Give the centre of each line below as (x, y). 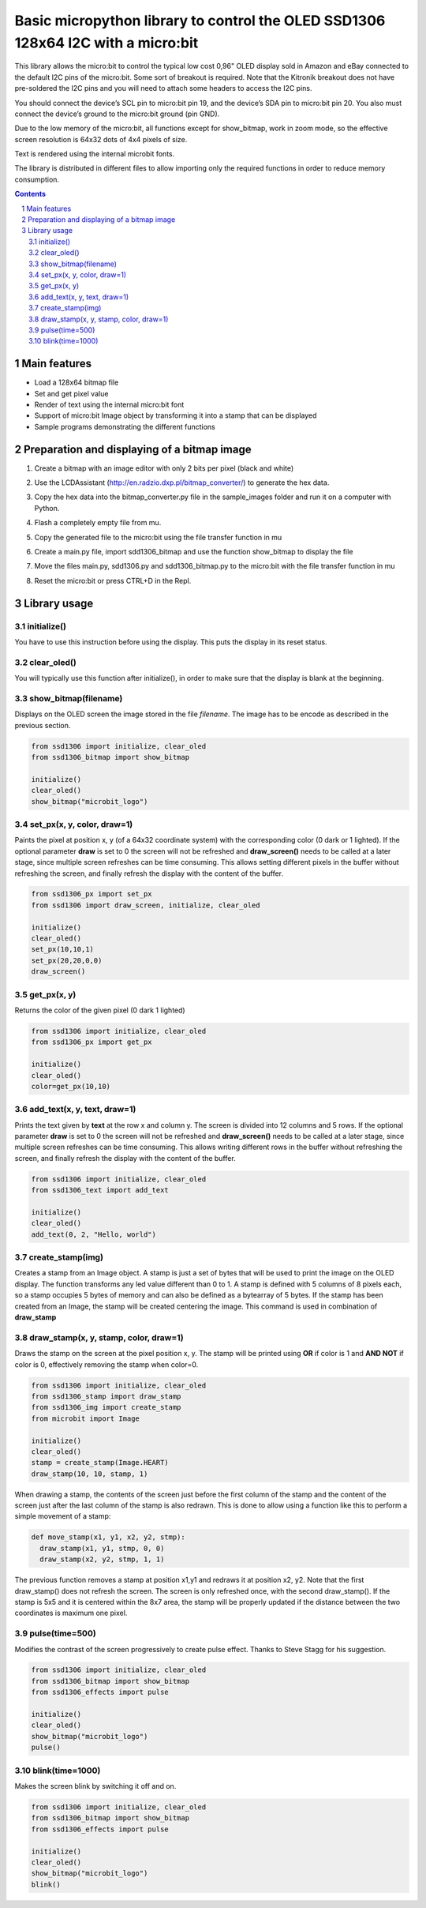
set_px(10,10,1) (63, 949)
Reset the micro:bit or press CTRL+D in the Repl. (113, 580)
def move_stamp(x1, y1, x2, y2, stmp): (108, 1537)
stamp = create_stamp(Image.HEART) (100, 1463)
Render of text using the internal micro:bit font (109, 405)
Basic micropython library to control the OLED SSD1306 (200, 21)
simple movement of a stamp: (63, 1516)
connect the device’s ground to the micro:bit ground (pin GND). (117, 114)
